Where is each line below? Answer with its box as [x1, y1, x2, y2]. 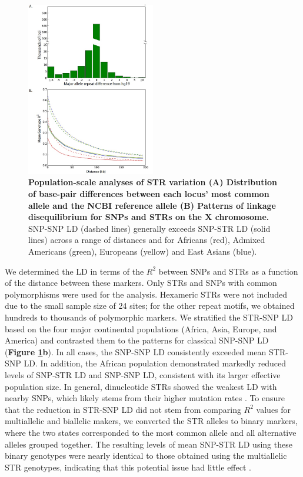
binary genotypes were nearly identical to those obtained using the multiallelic [5, 449, 287, 462]
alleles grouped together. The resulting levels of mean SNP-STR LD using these [5, 438, 292, 450]
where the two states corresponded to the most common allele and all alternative [5, 426, 297, 438]
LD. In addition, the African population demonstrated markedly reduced [24, 357, 287, 369]
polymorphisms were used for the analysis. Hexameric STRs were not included [5, 288, 287, 300]
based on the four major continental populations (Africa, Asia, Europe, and [5, 322, 277, 335]
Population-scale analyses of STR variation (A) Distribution [28, 176, 277, 188]
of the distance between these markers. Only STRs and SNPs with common [5, 276, 277, 289]
